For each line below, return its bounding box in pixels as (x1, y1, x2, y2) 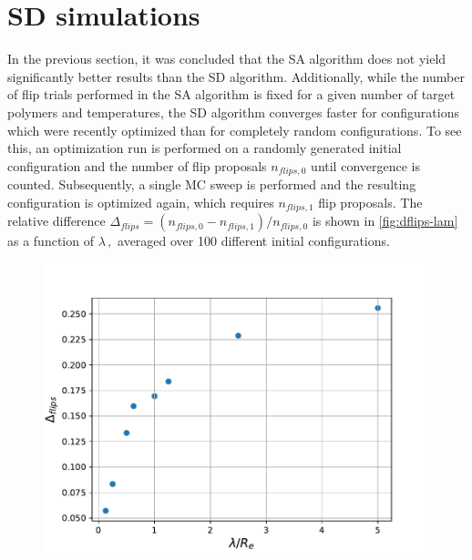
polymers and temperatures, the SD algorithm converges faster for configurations (7, 102, 459, 121)
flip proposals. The (318, 192, 423, 211)
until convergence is (311, 156, 420, 175)
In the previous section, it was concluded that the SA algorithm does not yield (7, 49, 446, 68)
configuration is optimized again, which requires (7, 192, 274, 211)
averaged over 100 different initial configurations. (118, 231, 390, 250)
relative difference (7, 211, 106, 230)
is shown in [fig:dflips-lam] (312, 211, 458, 230)
